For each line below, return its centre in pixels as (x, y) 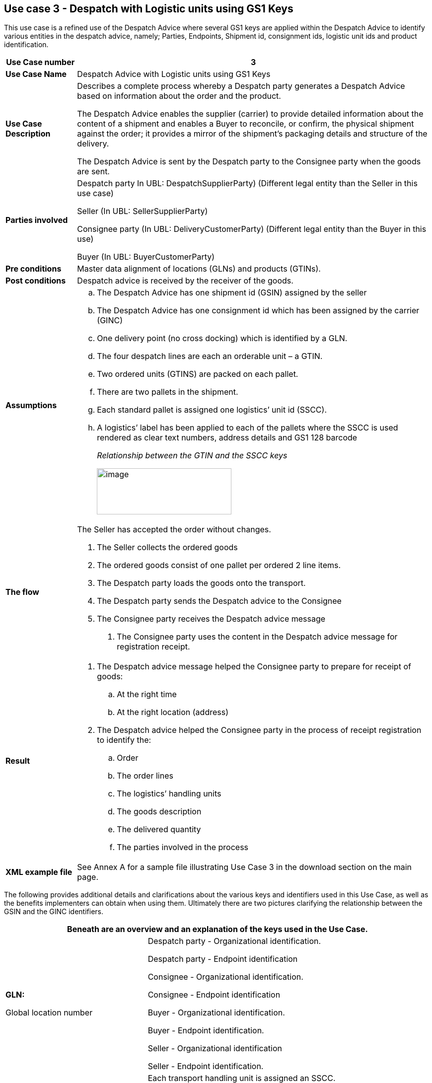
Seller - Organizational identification (215, 1048)
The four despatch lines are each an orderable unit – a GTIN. (210, 356)
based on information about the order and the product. (179, 96)
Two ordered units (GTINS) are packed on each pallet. (198, 374)
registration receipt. (153, 647)
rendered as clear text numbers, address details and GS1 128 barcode (227, 438)
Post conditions (36, 281)
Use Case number (40, 62)
